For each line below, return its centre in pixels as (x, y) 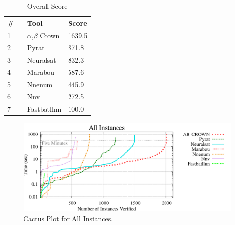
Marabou (41, 72)
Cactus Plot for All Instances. (68, 218)
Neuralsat (42, 60)
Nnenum (40, 84)
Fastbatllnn (44, 108)
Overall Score (47, 6)
